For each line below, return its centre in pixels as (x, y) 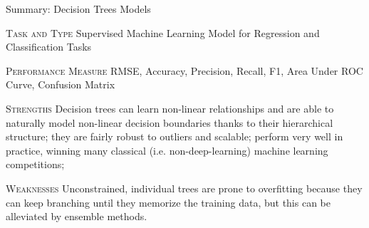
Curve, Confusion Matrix (61, 84)
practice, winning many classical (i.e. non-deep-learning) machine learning (167, 150)
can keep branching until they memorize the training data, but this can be (168, 202)
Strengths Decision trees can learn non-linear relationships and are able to (170, 108)
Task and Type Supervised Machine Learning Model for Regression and (163, 32)
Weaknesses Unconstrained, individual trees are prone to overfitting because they (184, 188)
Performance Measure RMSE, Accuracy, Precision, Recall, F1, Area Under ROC (184, 70)
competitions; (35, 164)
